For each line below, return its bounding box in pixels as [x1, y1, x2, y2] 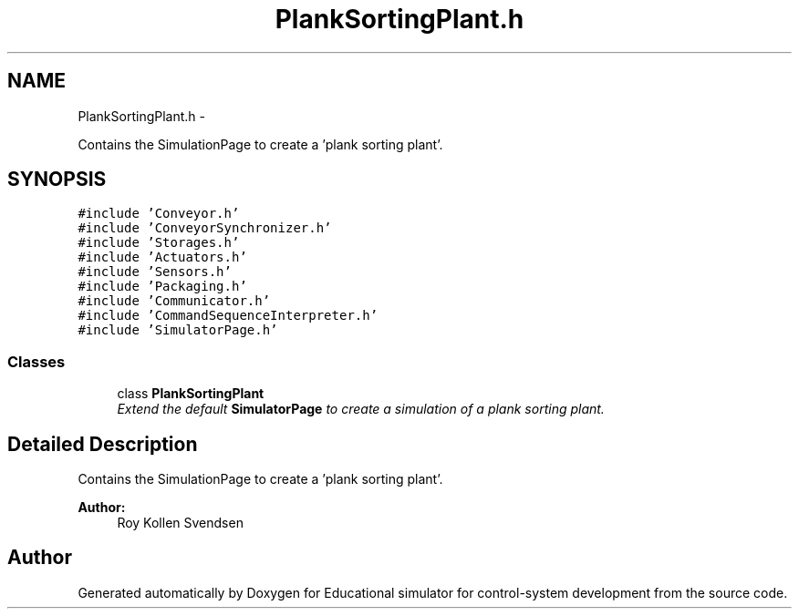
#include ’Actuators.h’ [78, 250, 247, 265]
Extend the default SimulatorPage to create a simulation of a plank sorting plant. [117, 401, 605, 417]
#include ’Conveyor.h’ [78, 206, 240, 221]
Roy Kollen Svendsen [117, 515, 244, 531]
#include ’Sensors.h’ [78, 264, 232, 280]
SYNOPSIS [7, 168, 107, 191]
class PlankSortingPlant [117, 385, 265, 402]
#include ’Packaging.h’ [78, 279, 247, 294]
